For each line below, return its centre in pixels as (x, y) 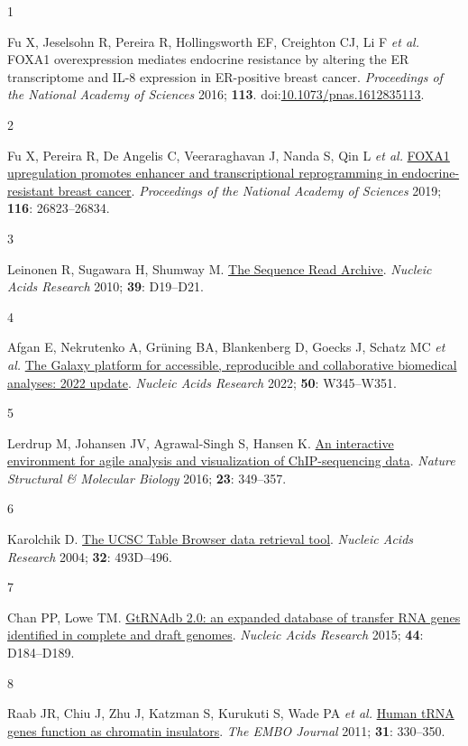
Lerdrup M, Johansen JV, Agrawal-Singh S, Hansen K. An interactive (201, 442)
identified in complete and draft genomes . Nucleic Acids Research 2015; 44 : (216, 635)
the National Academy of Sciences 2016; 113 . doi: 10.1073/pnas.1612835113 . (216, 94)
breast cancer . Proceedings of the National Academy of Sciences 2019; (250, 190)
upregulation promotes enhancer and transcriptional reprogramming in (202, 173)
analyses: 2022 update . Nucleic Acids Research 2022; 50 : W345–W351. (202, 382)
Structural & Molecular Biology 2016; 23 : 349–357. (147, 478)
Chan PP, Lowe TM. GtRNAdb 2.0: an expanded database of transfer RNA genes (234, 617)
